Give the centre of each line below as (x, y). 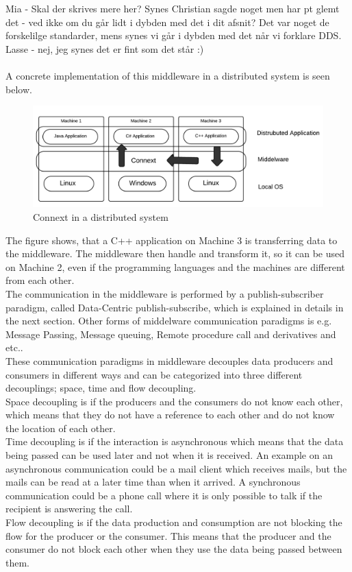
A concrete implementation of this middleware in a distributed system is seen (168, 75)
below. (19, 89)
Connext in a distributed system (101, 216)
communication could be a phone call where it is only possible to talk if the (164, 495)
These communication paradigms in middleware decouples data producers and (169, 360)
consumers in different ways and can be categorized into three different (154, 374)
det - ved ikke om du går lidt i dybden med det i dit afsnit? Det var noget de (167, 22)
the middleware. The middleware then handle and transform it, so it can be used (175, 253)
